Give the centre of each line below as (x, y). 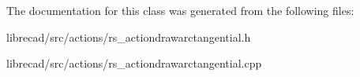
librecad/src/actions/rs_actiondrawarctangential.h (129, 37)
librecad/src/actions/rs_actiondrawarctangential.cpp (134, 63)
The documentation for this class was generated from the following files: (180, 10)
